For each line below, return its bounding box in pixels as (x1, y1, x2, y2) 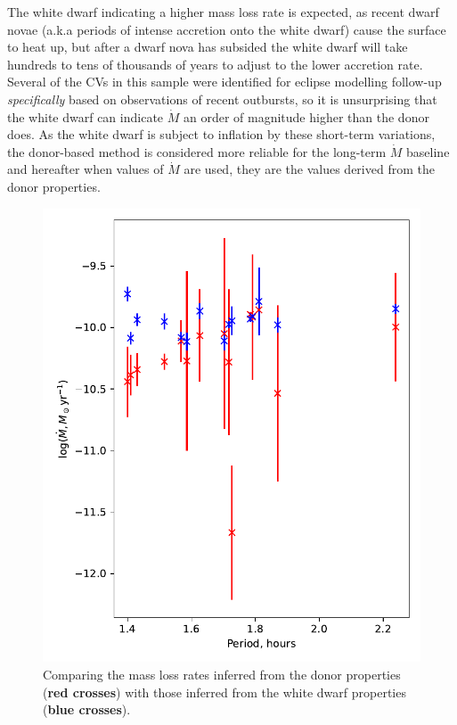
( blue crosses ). (43, 700, 131, 719)
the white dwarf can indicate (7, 107, 164, 126)
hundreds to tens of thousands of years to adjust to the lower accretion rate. (7, 54, 423, 73)
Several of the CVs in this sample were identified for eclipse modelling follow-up (7, 72, 442, 91)
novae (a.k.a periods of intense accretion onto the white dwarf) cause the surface (7, 20, 446, 38)
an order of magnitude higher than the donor (183, 107, 429, 126)
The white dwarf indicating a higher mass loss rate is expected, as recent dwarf (7, 3, 439, 21)
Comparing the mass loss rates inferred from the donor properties (43, 664, 401, 683)
